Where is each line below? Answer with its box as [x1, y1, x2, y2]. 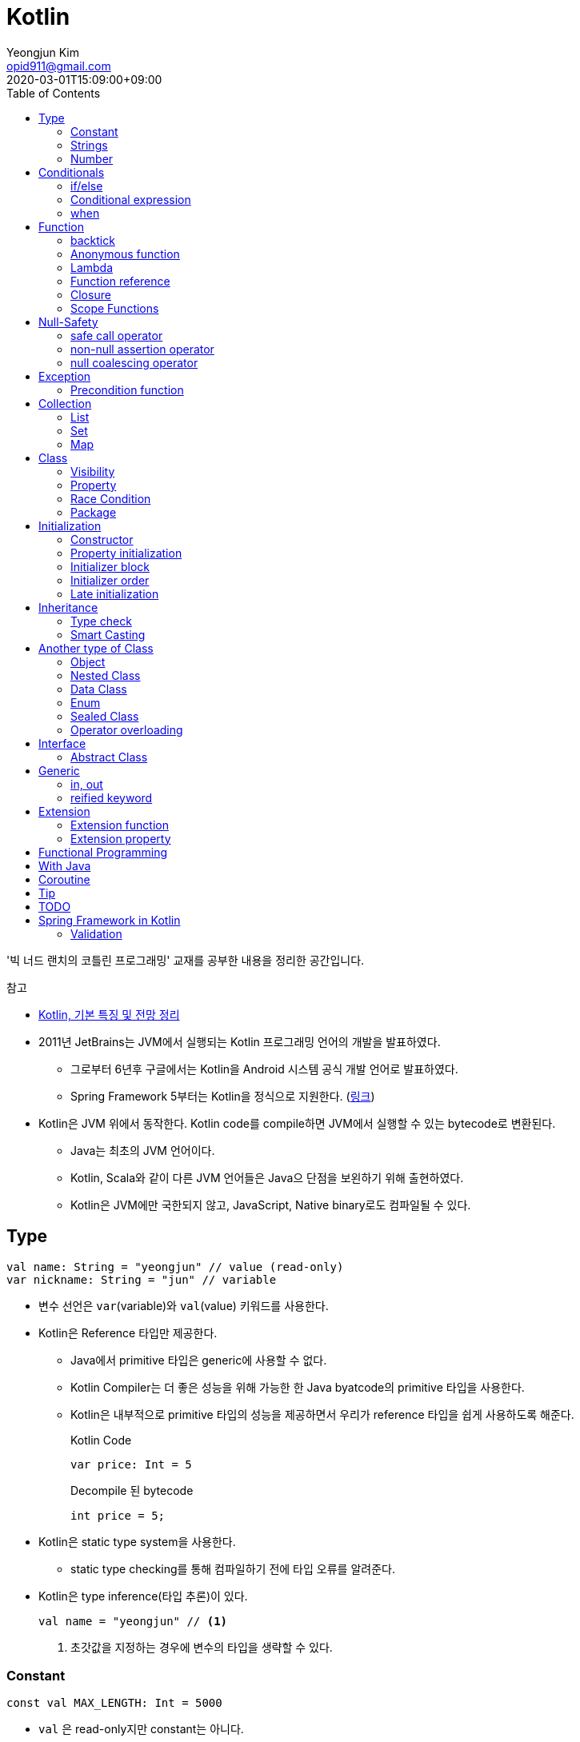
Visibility [70, 464, 115, 478]
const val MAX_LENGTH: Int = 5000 [6, 1696, 222, 1710]
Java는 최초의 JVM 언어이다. [70, 1143, 215, 1157]
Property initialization [70, 545, 182, 560]
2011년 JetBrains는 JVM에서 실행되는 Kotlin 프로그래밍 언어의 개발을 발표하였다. [38, 1034, 441, 1049]
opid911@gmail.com [6, 58, 111, 73]
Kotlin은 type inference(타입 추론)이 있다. [38, 1588, 248, 1603]
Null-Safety [38, 314, 98, 329]
